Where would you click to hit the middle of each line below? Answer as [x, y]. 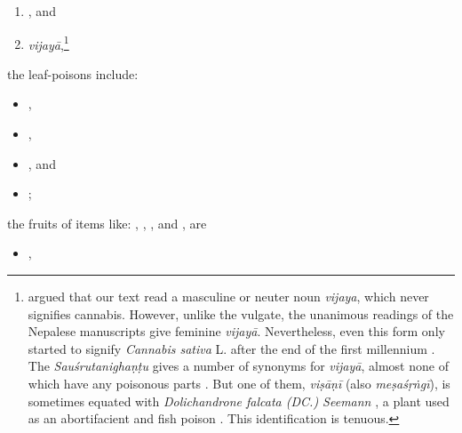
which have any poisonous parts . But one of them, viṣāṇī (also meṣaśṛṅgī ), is [239, 383]
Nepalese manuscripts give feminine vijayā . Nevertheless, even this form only [236, 331]
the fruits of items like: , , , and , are [107, 223]
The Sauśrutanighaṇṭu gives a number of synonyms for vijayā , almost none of [238, 366]
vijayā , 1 [48, 43]
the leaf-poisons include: [73, 73]
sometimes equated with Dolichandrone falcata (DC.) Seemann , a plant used [239, 401]
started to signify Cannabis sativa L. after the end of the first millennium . [231, 348]
